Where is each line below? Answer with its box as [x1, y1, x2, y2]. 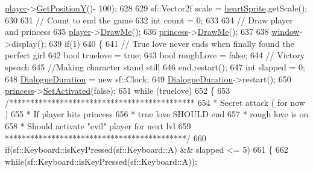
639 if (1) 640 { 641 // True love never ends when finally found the [49, 37, 294, 49]
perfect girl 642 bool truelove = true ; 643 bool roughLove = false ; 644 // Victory [5, 49, 305, 61]
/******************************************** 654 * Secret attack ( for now [5, 96, 305, 108]
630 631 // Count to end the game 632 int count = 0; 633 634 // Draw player [5, 13, 293, 26]
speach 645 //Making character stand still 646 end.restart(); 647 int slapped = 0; [5, 60, 305, 73]
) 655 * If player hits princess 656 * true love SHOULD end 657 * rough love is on [5, 108, 309, 120]
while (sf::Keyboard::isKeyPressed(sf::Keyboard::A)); [5, 155, 197, 167]
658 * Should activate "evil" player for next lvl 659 [5, 119, 191, 132]
